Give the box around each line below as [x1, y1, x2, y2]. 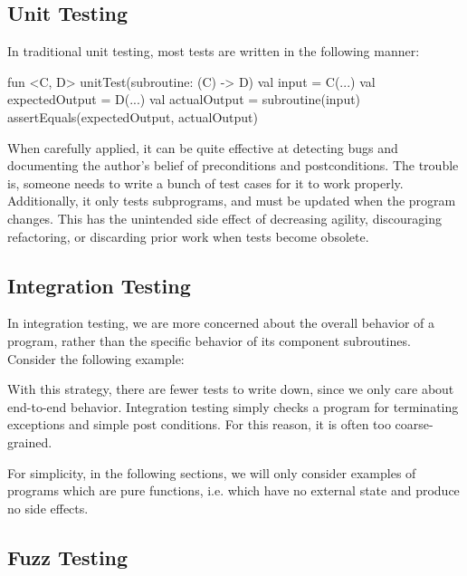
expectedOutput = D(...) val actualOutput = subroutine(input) [7, 90, 361, 109]
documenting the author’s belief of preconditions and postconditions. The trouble [7, 156, 459, 175]
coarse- [395, 415, 434, 434]
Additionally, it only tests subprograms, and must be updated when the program [7, 191, 456, 210]
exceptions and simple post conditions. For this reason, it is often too [7, 415, 391, 434]
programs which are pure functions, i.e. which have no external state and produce [7, 481, 460, 500]
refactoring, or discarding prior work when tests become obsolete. [7, 226, 369, 245]
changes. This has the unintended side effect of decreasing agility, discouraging [7, 208, 443, 227]
